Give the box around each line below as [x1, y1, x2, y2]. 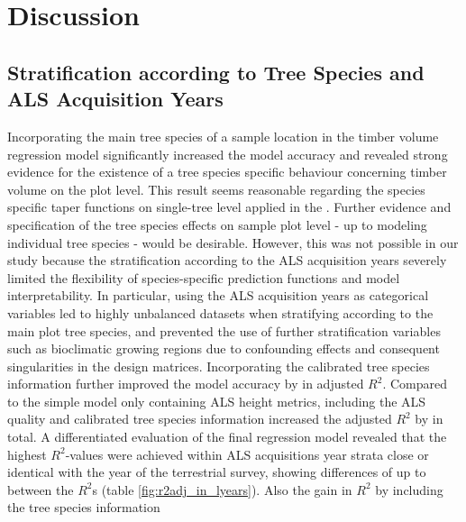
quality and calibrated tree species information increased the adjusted [7, 409, 392, 428]
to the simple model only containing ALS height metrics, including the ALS [7, 391, 426, 410]
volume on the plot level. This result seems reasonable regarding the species [7, 179, 425, 198]
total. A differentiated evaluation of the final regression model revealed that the [7, 427, 447, 446]
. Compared [382, 374, 448, 393]
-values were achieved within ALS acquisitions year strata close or [65, 444, 429, 463]
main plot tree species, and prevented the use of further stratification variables [7, 321, 441, 340]
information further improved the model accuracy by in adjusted [7, 374, 364, 393]
